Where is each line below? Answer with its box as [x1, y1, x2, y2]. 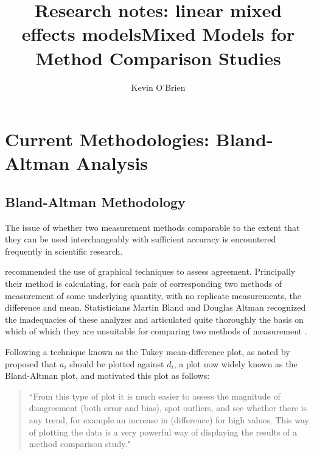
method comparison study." [29, 437, 131, 450]
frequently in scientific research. [5, 244, 123, 257]
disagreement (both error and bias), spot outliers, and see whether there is [29, 401, 307, 414]
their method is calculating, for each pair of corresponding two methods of [5, 277, 282, 290]
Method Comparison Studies [35, 45, 281, 70]
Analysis [75, 150, 148, 175]
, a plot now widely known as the [173, 357, 298, 370]
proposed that [5, 357, 57, 370]
